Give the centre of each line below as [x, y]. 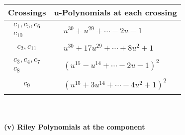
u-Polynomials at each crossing [115, 12]
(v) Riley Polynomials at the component [75, 127]
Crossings [27, 12]
